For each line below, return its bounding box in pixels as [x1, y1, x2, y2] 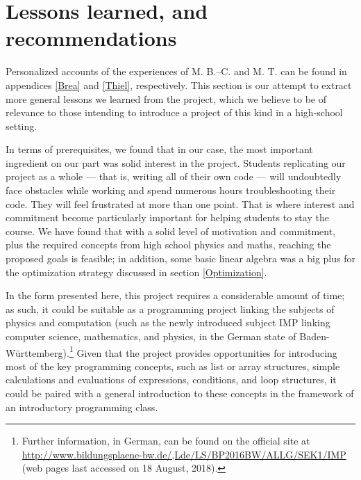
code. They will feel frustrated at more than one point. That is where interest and [6, 196, 355, 211]
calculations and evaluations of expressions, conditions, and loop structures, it [6, 372, 337, 387]
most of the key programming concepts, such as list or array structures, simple [6, 358, 340, 373]
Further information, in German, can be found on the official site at [22, 433, 310, 448]
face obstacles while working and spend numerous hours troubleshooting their [6, 183, 336, 198]
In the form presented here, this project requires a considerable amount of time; [6, 288, 345, 303]
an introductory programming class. [6, 399, 158, 414]
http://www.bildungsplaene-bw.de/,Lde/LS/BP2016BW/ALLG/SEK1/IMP [22, 447, 346, 461]
